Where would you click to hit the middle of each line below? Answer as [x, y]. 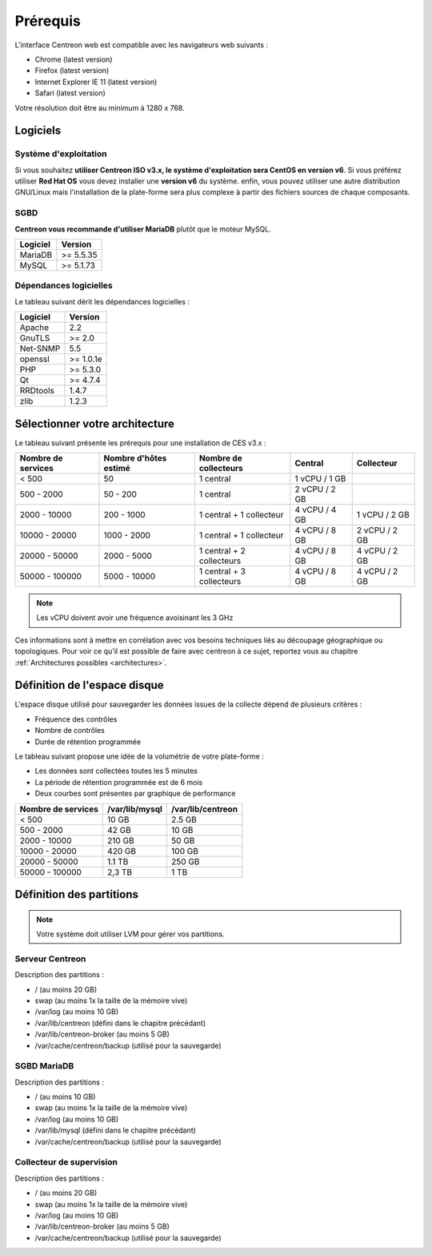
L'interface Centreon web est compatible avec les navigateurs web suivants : [141, 45]
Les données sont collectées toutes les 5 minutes [116, 771]
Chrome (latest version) [74, 59]
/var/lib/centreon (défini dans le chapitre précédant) [120, 1023]
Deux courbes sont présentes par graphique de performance [135, 794]
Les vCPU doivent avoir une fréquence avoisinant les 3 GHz [135, 618]
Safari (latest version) [70, 93]
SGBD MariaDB [44, 1066]
